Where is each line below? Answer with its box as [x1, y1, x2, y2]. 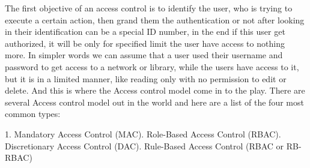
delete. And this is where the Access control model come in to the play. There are [5, 84, 305, 97]
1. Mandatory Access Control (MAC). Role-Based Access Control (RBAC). [5, 127, 281, 140]
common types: [5, 107, 61, 120]
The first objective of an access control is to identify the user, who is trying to [5, 2, 293, 14]
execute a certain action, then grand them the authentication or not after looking [5, 13, 305, 26]
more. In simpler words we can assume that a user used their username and [5, 49, 283, 61]
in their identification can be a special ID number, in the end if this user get [5, 25, 285, 38]
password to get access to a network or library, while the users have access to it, [5, 60, 299, 73]
